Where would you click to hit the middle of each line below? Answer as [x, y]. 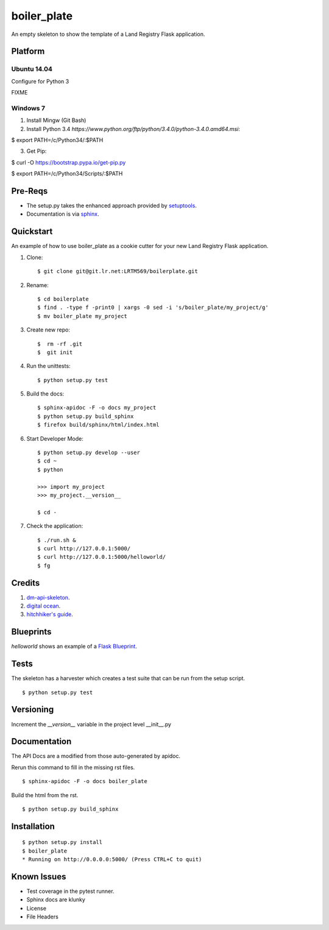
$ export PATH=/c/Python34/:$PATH [57, 140]
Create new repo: [48, 330]
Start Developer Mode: [55, 438]
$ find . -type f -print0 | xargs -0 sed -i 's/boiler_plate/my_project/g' [153, 307]
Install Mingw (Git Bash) [56, 120]
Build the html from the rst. [45, 795]
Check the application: [55, 526]
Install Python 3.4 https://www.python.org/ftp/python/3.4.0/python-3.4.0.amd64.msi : [133, 129]
